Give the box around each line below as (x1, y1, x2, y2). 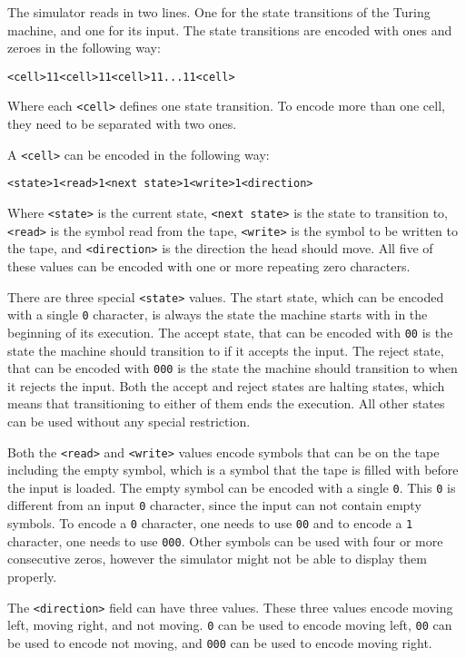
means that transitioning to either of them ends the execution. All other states (7, 394, 445, 413)
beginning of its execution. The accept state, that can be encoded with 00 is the (7, 322, 453, 341)
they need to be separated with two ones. (7, 114, 237, 133)
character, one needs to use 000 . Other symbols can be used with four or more (7, 531, 443, 550)
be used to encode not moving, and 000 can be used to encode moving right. (7, 633, 432, 652)
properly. (7, 567, 57, 586)
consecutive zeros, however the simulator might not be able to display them (7, 549, 427, 568)
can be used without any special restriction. (7, 411, 251, 430)
